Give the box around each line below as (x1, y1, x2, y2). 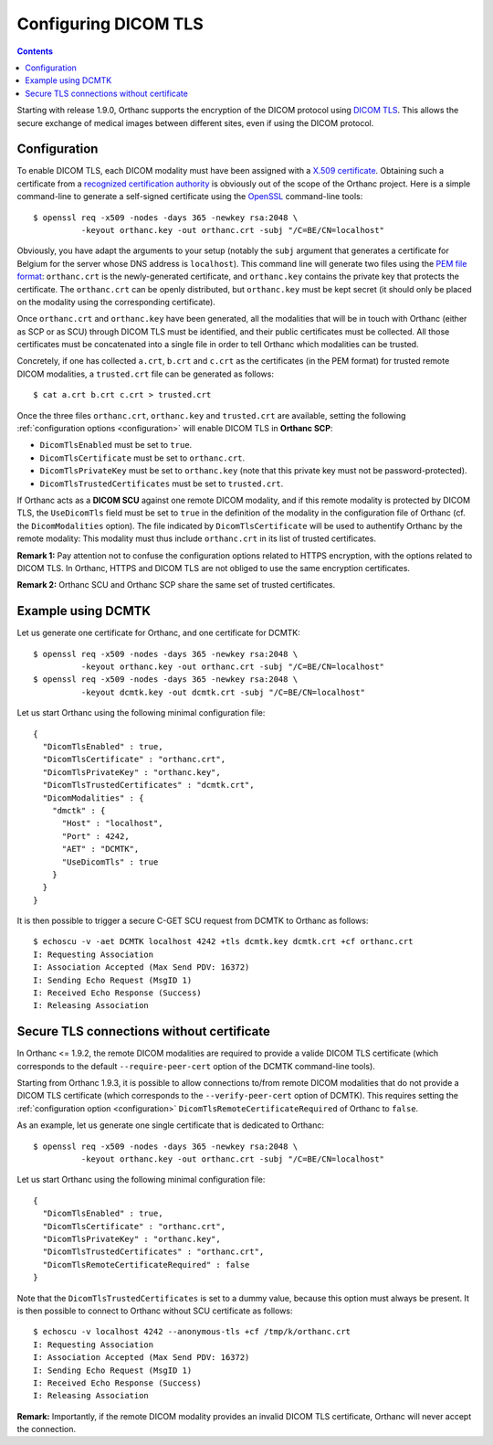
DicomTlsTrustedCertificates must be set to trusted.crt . (39, 478, 284, 489)
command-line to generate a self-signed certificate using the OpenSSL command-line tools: (16, 191, 363, 202)
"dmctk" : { (51, 805, 106, 815)
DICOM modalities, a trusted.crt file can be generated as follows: (16, 368, 274, 379)
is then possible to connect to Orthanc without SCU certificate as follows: (16, 1305, 293, 1316)
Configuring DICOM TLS (16, 14, 205, 34)
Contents (16, 46, 54, 57)
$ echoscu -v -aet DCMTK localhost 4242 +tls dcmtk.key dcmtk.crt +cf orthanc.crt (33, 937, 414, 947)
